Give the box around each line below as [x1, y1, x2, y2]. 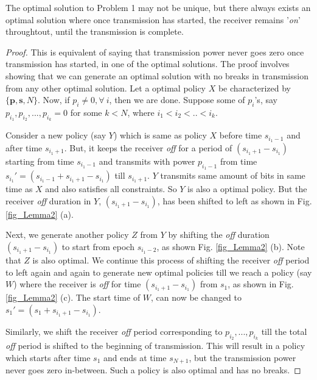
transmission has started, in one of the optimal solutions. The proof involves [5, 57, 290, 70]
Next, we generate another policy [5, 228, 129, 241]
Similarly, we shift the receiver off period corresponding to [5, 324, 223, 337]
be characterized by [218, 81, 291, 94]
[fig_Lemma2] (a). [5, 207, 74, 220]
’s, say [254, 93, 277, 106]
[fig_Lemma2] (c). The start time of [5, 291, 141, 304]
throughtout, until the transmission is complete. [5, 25, 184, 38]
